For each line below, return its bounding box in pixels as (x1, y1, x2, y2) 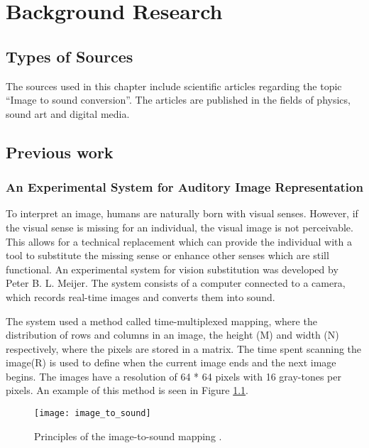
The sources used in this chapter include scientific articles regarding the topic (6, 78, 342, 93)
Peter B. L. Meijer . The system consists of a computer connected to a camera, (6, 275, 346, 290)
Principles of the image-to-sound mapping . (34, 428, 222, 443)
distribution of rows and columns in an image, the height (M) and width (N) (6, 327, 339, 342)
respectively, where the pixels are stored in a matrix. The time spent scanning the (6, 341, 362, 356)
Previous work (6, 141, 114, 163)
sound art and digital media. (6, 106, 130, 121)
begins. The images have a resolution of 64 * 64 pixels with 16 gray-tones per (6, 368, 341, 383)
